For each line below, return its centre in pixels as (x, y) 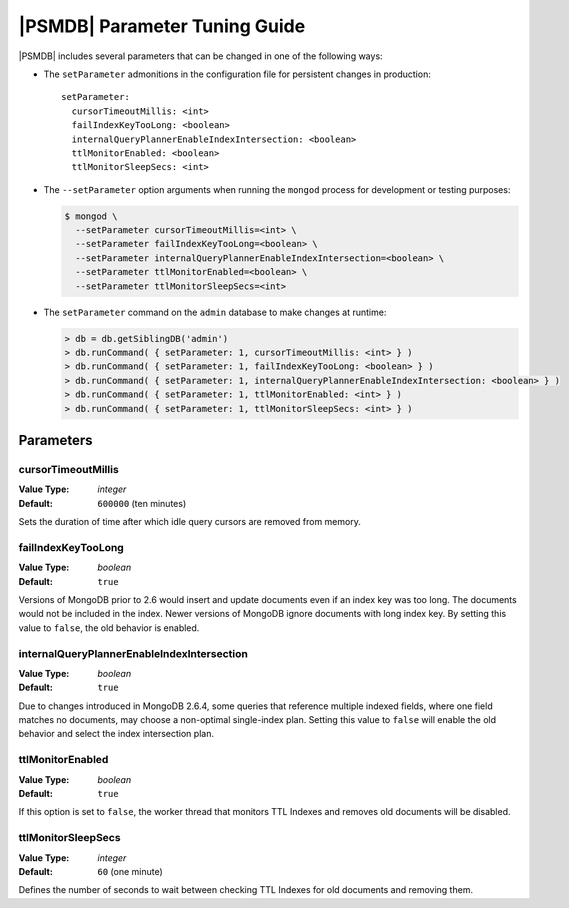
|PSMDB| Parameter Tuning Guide (162, 26)
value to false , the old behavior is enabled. (109, 627)
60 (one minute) (130, 871)
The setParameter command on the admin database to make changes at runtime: (215, 312)
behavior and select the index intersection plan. (116, 734)
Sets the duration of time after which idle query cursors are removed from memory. (190, 522)
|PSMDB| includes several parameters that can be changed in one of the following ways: (201, 56)
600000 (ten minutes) (142, 503)
